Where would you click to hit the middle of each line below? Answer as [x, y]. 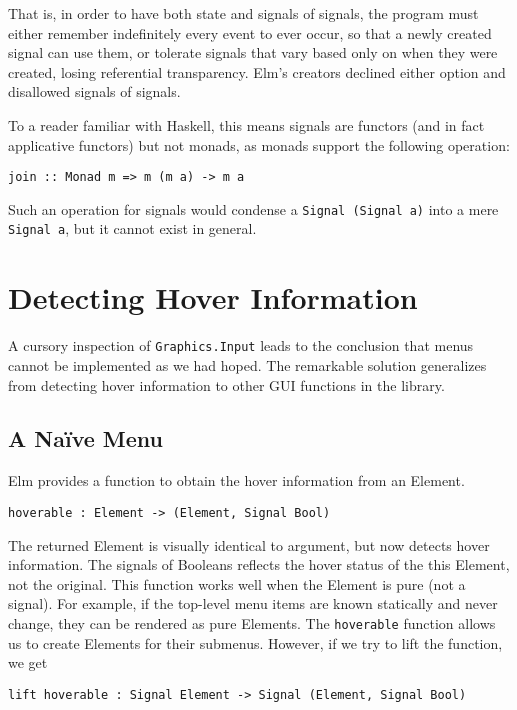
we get [28, 662]
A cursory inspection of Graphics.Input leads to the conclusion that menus [241, 345]
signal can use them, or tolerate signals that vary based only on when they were [253, 52]
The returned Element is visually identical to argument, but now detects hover [249, 544]
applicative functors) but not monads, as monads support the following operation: [259, 144]
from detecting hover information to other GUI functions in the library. [226, 384]
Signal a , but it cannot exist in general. [132, 228]
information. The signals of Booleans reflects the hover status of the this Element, [259, 564]
